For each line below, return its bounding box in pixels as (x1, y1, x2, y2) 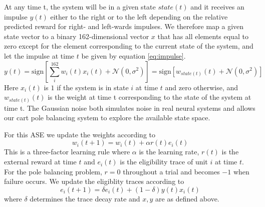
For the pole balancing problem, (4, 166, 102, 176)
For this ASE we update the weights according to (4, 129, 156, 139)
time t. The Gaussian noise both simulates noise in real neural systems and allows (4, 102, 255, 113)
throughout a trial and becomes (123, 166, 220, 176)
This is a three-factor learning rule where (4, 146, 130, 157)
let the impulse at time (4, 50, 75, 61)
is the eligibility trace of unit (120, 156, 208, 167)
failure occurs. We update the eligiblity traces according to (4, 176, 184, 186)
